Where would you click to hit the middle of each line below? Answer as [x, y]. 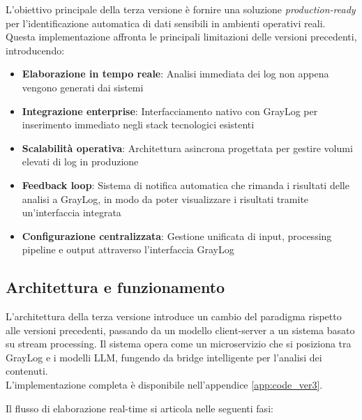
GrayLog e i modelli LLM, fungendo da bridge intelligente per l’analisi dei [164, 357]
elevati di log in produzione [80, 162]
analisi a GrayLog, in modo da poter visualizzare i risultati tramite [165, 198]
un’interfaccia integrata [71, 212]
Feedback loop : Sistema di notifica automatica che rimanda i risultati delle [186, 185]
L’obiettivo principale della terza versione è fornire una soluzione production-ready [181, 9]
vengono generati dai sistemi [83, 87]
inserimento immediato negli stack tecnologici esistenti [138, 125]
